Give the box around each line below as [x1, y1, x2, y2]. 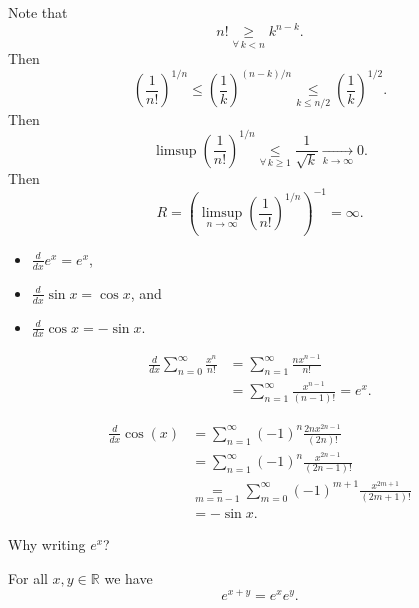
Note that [8, 2, 68, 22]
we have [104, 567, 153, 588]
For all [8, 567, 48, 588]
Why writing [8, 534, 86, 555]
